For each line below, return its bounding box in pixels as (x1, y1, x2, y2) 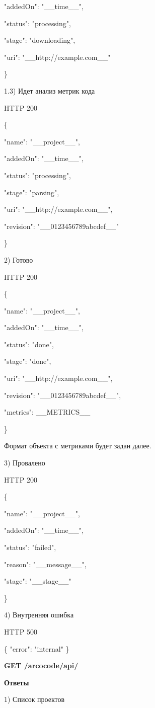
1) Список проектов (4, 694, 65, 704)
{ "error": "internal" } (4, 643, 69, 654)
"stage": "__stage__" (4, 576, 71, 586)
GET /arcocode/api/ (4, 660, 79, 671)
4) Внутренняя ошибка (4, 609, 74, 620)
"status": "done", (4, 339, 54, 349)
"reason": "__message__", (4, 559, 87, 569)
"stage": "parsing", (4, 187, 59, 197)
